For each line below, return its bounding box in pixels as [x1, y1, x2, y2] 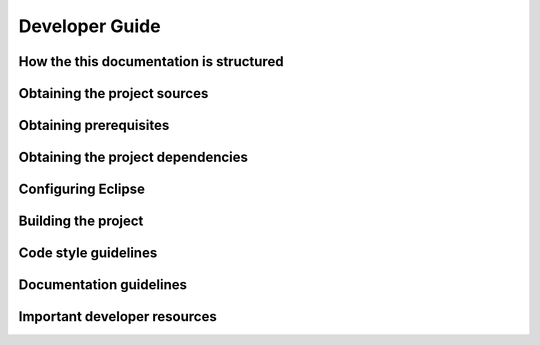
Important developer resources [18, 308, 217, 325]
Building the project [18, 213, 144, 230]
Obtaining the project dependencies [18, 149, 249, 166]
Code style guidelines [18, 245, 158, 262]
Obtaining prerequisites [18, 117, 170, 134]
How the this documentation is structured [18, 53, 284, 70]
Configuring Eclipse [18, 181, 145, 198]
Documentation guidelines [18, 276, 188, 294]
